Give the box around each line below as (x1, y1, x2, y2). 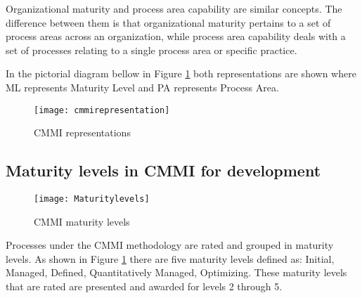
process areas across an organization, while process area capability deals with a (6, 29, 346, 44)
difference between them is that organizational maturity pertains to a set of (6, 15, 331, 30)
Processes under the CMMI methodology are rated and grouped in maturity (6, 238, 334, 252)
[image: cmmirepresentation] (34, 105, 170, 115)
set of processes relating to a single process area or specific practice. (6, 42, 297, 57)
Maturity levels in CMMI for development (6, 160, 321, 181)
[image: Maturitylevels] (34, 194, 150, 205)
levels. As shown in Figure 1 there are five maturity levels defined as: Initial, (6, 251, 335, 266)
